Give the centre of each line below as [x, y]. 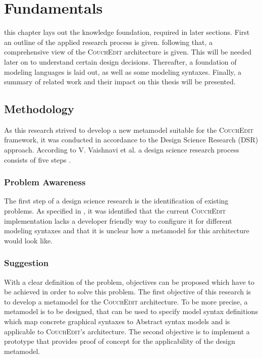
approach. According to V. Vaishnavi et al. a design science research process [122, 150]
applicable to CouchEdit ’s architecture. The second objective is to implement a [127, 331]
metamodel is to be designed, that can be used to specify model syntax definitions [131, 311]
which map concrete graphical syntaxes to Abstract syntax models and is [117, 321]
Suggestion [27, 263]
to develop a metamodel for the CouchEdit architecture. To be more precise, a [126, 301]
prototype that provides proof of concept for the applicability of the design [120, 341]
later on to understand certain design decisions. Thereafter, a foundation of [120, 61]
